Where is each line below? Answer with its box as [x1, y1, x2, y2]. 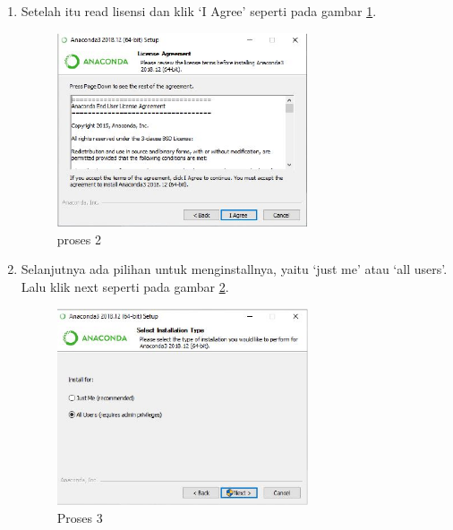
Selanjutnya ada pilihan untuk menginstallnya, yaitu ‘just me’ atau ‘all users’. [21, 260, 448, 278]
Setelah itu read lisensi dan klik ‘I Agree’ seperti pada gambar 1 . [21, 2, 377, 20]
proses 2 [56, 229, 101, 248]
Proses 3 [56, 509, 103, 527]
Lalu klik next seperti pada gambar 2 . [21, 277, 229, 295]
